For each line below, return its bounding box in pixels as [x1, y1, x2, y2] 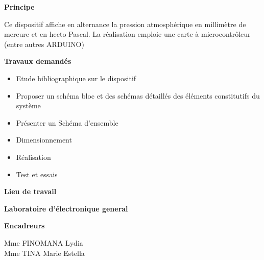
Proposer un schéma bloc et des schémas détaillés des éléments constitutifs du [16, 90, 260, 101]
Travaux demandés [4, 56, 71, 66]
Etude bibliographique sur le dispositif [16, 73, 136, 83]
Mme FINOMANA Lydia [4, 237, 83, 248]
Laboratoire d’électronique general [4, 203, 128, 214]
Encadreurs [4, 220, 45, 231]
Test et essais [16, 169, 58, 179]
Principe [4, 2, 35, 12]
